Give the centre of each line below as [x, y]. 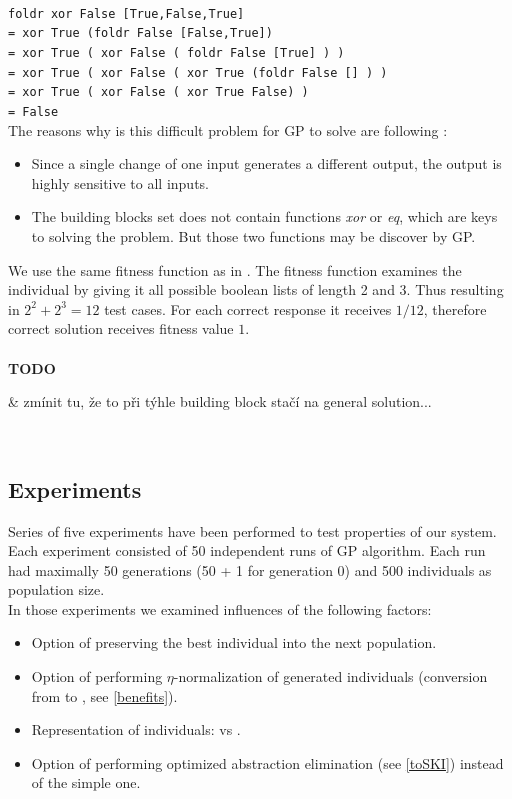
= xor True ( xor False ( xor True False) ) [158, 92]
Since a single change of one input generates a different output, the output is [266, 163]
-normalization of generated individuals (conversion [330, 676]
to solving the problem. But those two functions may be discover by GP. [253, 235]
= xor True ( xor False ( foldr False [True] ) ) [176, 52]
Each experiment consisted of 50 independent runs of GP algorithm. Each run [247, 550]
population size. [56, 589]
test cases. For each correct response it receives [248, 308]
